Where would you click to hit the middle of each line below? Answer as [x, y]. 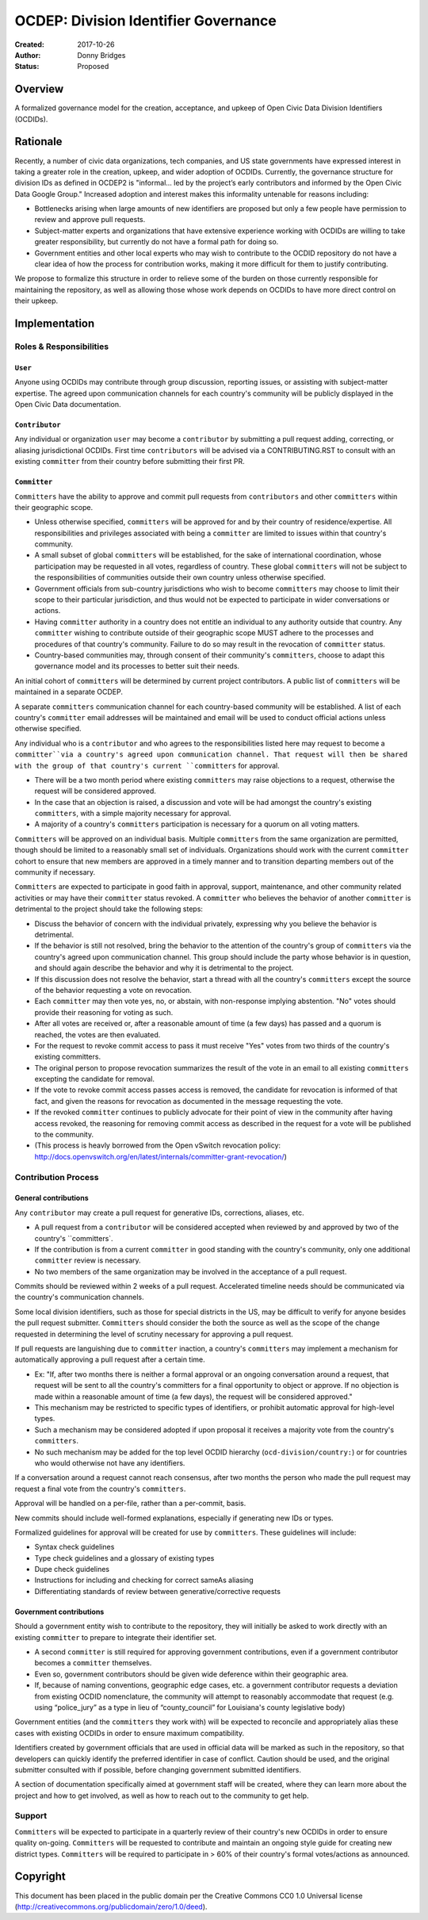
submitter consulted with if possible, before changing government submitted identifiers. [158, 1769]
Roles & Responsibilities [62, 347]
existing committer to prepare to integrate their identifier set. [116, 1637]
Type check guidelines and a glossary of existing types [124, 1558]
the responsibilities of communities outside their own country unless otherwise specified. [180, 577]
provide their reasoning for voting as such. [104, 1012]
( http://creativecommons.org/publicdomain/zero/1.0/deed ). [111, 1907]
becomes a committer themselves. [93, 1663]
